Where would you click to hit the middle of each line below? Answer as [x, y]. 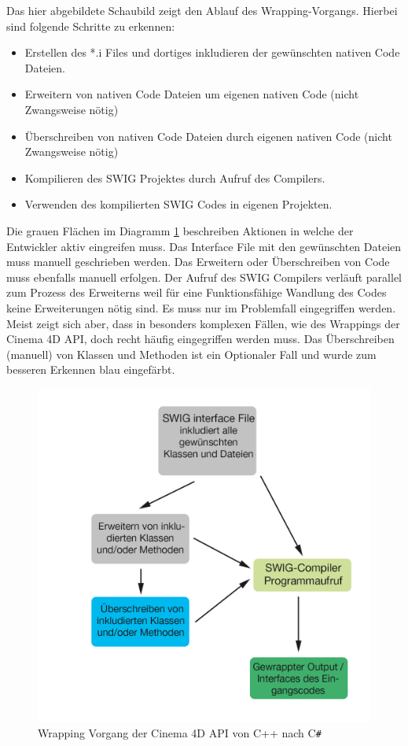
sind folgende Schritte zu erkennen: [91, 26]
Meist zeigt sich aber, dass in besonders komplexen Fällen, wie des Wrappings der [203, 323]
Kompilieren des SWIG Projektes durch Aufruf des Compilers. [175, 177]
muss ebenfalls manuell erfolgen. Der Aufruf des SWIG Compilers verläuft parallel [204, 277]
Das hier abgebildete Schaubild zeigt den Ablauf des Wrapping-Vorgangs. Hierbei [202, 10]
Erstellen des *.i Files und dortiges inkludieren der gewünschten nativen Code [212, 52]
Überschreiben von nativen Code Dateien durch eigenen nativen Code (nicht [208, 136]
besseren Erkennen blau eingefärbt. [91, 369]
